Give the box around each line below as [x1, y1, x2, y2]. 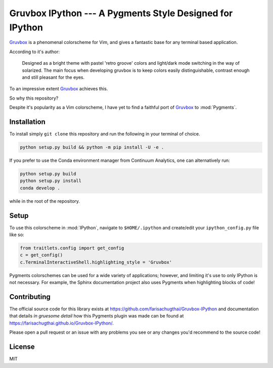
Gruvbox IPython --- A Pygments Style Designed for [9, 8, 233, 19]
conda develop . [20, 185, 61, 191]
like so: [9, 232, 25, 238]
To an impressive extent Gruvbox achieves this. [9, 86, 108, 92]
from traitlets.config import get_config [20, 245, 124, 251]
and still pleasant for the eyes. [22, 74, 85, 80]
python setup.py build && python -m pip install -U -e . [20, 144, 164, 150]
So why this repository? [9, 95, 59, 101]
